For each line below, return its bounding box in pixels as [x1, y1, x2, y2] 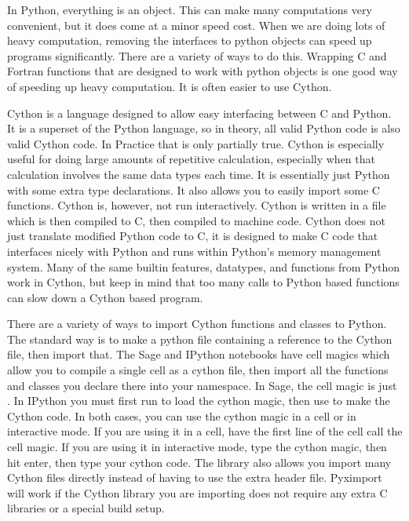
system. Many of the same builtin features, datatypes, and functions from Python [7, 258, 400, 275]
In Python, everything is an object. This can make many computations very [7, 2, 372, 17]
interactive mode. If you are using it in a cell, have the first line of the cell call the [7, 423, 403, 439]
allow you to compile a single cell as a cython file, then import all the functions [7, 362, 389, 378]
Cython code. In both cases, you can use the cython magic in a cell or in [7, 407, 356, 424]
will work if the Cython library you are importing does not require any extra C [7, 484, 388, 501]
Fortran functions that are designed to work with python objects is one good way [7, 63, 398, 79]
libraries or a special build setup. [7, 500, 165, 516]
